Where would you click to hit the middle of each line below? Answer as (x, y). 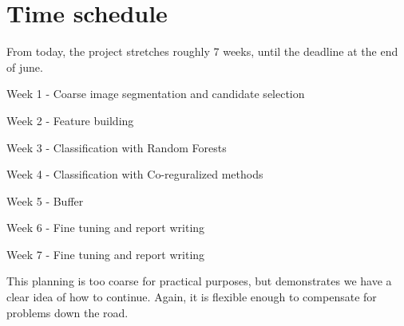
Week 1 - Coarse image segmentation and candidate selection (156, 94)
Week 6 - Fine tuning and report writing (106, 228)
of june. (25, 67)
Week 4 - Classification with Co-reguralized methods (135, 174)
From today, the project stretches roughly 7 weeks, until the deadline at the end (202, 51)
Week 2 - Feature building (70, 120)
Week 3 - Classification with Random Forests (117, 147)
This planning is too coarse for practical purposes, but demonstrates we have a (199, 281)
